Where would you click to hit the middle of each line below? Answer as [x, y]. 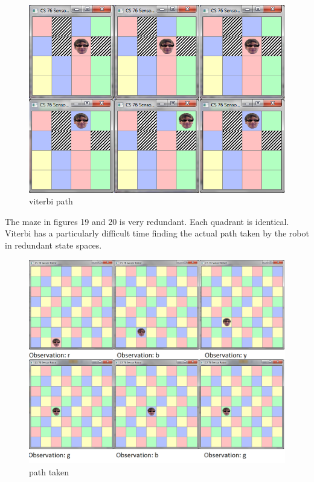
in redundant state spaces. [53, 245]
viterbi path [51, 201]
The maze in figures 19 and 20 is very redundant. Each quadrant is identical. [147, 221]
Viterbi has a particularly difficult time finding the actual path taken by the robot [157, 233]
